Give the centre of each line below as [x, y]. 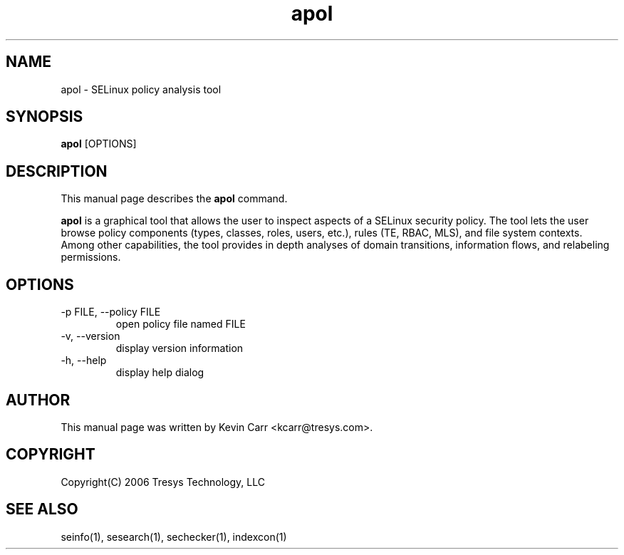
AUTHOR [38, 400]
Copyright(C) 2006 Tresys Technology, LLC [163, 482]
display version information [180, 348]
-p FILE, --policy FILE [111, 312]
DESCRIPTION [57, 171]
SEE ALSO [42, 509]
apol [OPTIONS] [99, 144]
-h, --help [84, 361]
